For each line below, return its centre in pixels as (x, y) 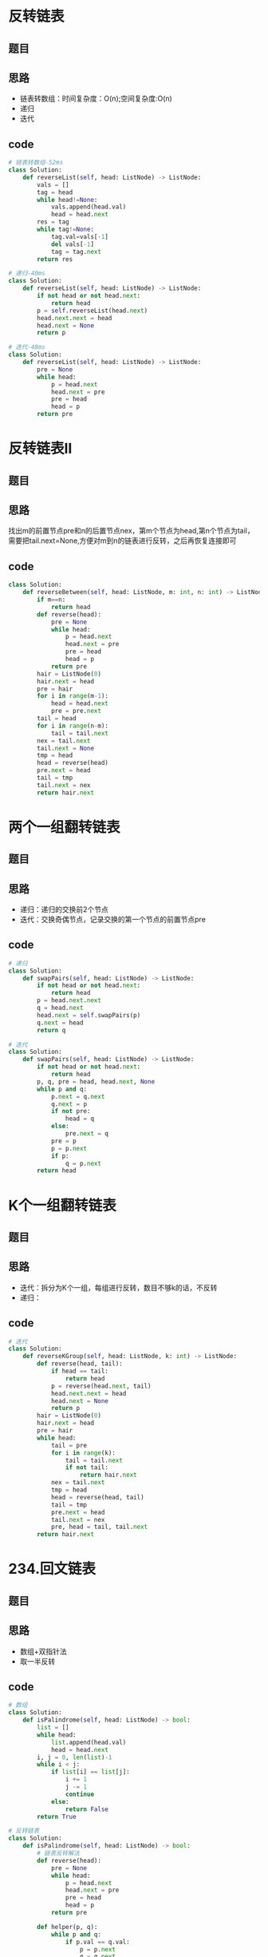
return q (51, 1030)
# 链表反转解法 (58, 1853)
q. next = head (60, 1023)
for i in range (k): (83, 1453)
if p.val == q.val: (97, 1942)
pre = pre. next (76, 711)
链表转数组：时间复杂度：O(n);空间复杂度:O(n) (96, 99)
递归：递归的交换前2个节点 (64, 909)
